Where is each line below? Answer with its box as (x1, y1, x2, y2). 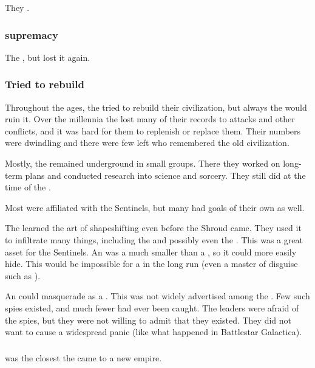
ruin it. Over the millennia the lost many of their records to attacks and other (5, 113, 295, 125)
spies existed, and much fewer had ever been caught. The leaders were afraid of (5, 301, 299, 314)
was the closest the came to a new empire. (5, 351, 162, 364)
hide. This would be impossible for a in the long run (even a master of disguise (5, 257, 298, 270)
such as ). (5, 269, 41, 282)
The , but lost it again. (5, 50, 90, 63)
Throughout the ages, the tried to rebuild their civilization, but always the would (5, 100, 307, 113)
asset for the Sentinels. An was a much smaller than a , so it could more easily (5, 245, 297, 258)
